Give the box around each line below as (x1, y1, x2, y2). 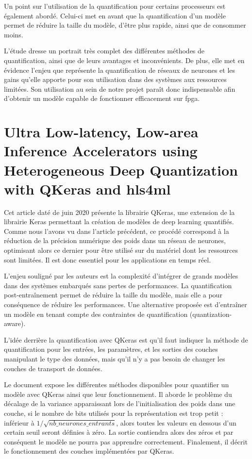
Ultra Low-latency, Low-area (4, 122, 199, 142)
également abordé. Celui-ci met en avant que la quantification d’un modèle (4, 10, 226, 20)
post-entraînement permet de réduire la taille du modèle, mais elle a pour (4, 290, 222, 300)
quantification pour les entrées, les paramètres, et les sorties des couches (4, 344, 218, 354)
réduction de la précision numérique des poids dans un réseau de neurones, (4, 235, 226, 246)
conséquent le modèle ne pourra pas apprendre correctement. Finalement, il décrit (4, 436, 248, 446)
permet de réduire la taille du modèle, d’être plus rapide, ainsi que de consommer (4, 20, 246, 30)
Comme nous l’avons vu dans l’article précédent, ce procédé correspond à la (4, 226, 229, 236)
